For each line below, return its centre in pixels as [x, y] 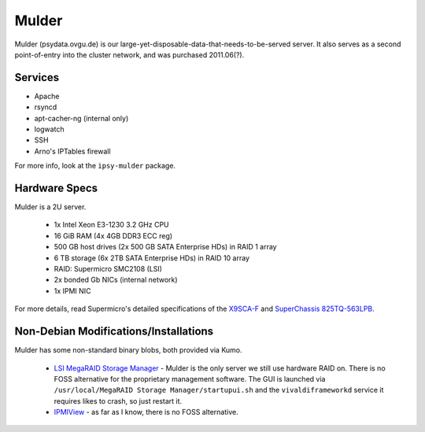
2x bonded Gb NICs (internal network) [116, 280]
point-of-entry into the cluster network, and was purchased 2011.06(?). [129, 54]
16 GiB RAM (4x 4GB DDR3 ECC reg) [113, 235]
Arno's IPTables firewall [72, 151]
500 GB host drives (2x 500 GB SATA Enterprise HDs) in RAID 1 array [165, 247]
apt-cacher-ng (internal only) [81, 118]
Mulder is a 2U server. [50, 207]
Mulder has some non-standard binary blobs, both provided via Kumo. [129, 350]
